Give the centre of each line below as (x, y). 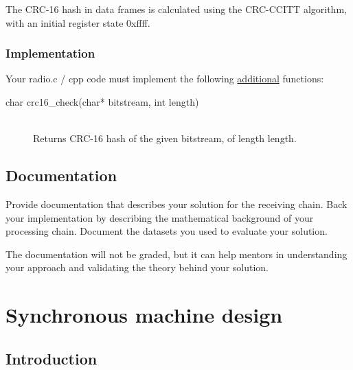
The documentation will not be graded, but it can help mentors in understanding (176, 254)
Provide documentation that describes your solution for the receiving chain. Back (176, 204)
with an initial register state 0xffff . (78, 22)
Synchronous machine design (144, 315)
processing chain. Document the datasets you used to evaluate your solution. (167, 231)
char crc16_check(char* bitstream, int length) (102, 102)
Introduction (52, 358)
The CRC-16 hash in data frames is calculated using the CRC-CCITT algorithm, (176, 9)
